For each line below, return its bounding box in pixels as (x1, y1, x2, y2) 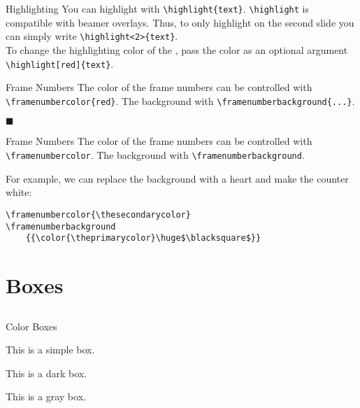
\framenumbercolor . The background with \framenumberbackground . (6, 148, 305, 162)
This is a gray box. (6, 389, 86, 404)
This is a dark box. (6, 365, 87, 380)
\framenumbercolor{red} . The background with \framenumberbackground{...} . (6, 93, 355, 108)
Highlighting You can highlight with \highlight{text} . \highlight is (6, 1, 310, 15)
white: (6, 185, 32, 199)
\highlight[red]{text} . (6, 56, 114, 71)
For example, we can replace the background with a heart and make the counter (6, 171, 349, 185)
